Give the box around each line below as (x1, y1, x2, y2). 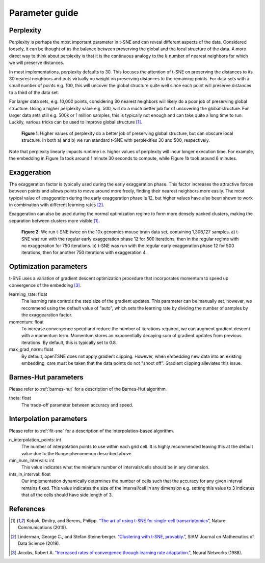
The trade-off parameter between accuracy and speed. (21, 402, 133, 408)
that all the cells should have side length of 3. (21, 492, 113, 498)
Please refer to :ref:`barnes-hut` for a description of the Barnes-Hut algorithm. (9, 386, 167, 392)
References (9, 504, 45, 513)
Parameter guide (9, 7, 79, 18)
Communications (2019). (18, 525, 68, 531)
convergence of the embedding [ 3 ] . (9, 282, 81, 288)
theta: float (9, 395, 31, 401)
